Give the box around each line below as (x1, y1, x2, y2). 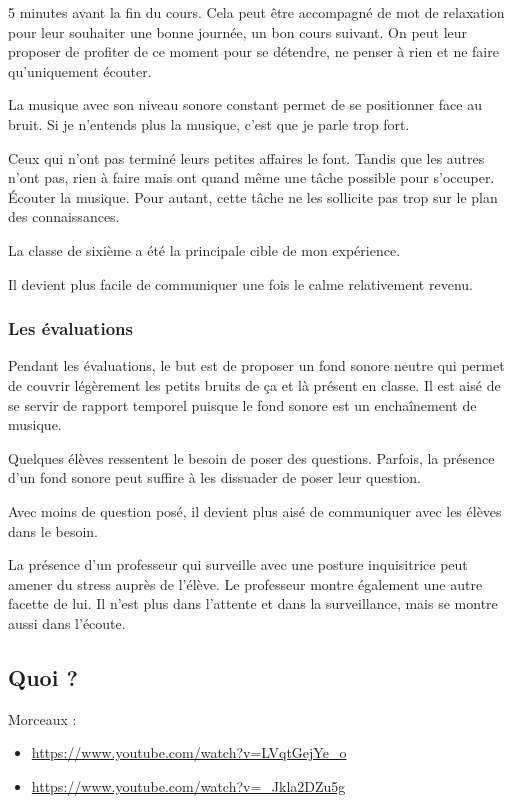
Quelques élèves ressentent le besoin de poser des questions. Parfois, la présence (8, 447, 495, 468)
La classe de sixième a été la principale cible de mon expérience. (8, 239, 401, 260)
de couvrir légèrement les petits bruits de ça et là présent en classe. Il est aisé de (8, 374, 501, 395)
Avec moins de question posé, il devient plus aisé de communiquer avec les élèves (8, 500, 502, 521)
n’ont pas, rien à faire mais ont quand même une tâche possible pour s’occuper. (8, 167, 495, 188)
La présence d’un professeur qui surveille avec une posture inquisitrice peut (8, 554, 468, 575)
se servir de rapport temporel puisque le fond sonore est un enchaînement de (8, 394, 477, 415)
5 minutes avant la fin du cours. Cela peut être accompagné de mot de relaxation (8, 2, 505, 22)
